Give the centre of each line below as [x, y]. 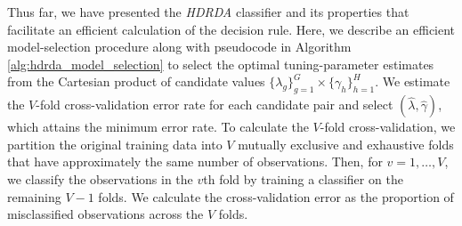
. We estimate [413, 81]
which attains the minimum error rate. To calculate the [158, 127]
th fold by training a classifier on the [303, 178]
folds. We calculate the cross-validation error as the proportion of [276, 196]
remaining [34, 196]
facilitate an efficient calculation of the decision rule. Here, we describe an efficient [231, 29]
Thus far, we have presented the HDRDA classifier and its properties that [208, 12]
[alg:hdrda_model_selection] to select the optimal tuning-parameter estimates [221, 64]
